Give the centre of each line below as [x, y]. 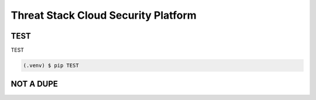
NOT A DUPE [35, 84]
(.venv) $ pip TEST [51, 65]
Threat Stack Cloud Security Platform [104, 15]
